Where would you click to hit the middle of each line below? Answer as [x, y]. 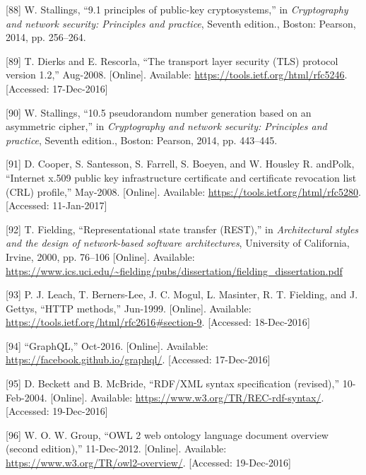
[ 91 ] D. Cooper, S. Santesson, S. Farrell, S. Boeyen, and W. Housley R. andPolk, [180, 164]
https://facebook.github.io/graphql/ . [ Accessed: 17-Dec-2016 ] [138, 359]
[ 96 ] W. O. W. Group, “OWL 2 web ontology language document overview [167, 434]
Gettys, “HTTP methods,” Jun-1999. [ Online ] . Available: [129, 308]
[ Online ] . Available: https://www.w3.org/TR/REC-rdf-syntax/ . [187, 397]
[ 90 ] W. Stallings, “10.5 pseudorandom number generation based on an [159, 112]
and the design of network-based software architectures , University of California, [178, 243]
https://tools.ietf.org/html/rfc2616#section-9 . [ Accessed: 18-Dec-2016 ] [158, 322]
